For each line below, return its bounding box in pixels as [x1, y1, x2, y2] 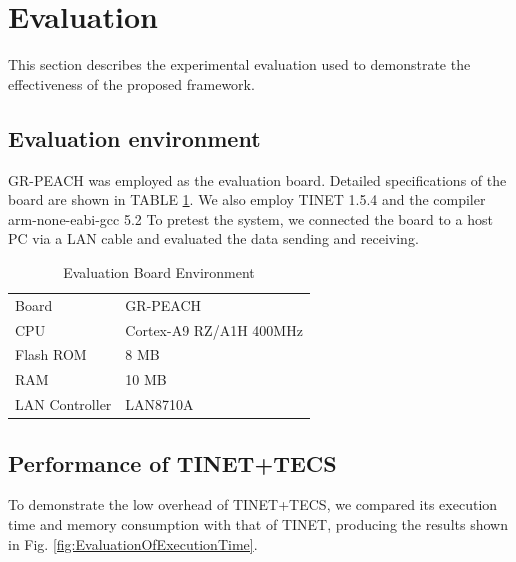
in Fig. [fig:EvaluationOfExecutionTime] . [8, 533, 258, 554]
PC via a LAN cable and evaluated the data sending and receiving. [8, 228, 419, 249]
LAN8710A [125, 394, 194, 415]
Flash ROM [15, 344, 87, 365]
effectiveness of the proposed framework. [8, 73, 255, 94]
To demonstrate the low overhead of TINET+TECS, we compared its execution [8, 494, 498, 515]
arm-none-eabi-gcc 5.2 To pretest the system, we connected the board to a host [8, 208, 493, 229]
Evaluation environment [8, 122, 261, 153]
